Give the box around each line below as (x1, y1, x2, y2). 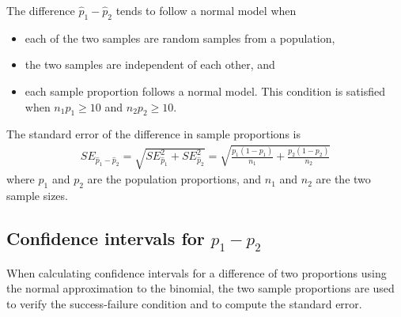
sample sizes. (6, 187, 68, 204)
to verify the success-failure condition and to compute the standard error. (6, 295, 362, 311)
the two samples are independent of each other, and (25, 56, 275, 73)
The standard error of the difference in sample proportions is (6, 126, 301, 142)
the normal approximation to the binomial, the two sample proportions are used (6, 280, 395, 296)
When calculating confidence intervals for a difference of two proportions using (6, 264, 387, 281)
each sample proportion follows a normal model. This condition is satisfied (25, 82, 385, 99)
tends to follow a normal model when (115, 2, 297, 18)
